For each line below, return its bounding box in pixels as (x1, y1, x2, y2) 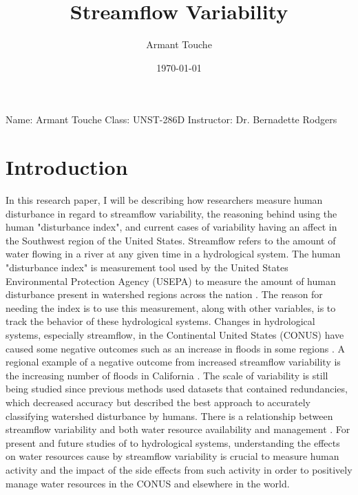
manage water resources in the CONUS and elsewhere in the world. (6, 476, 290, 490)
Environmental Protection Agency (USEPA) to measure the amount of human (6, 273, 336, 288)
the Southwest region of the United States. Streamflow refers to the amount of (6, 233, 336, 247)
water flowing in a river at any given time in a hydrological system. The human (6, 246, 341, 261)
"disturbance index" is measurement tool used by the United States (6, 260, 288, 274)
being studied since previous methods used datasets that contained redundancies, (6, 381, 348, 396)
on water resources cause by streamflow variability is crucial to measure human (6, 449, 339, 463)
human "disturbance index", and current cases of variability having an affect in (6, 220, 337, 234)
